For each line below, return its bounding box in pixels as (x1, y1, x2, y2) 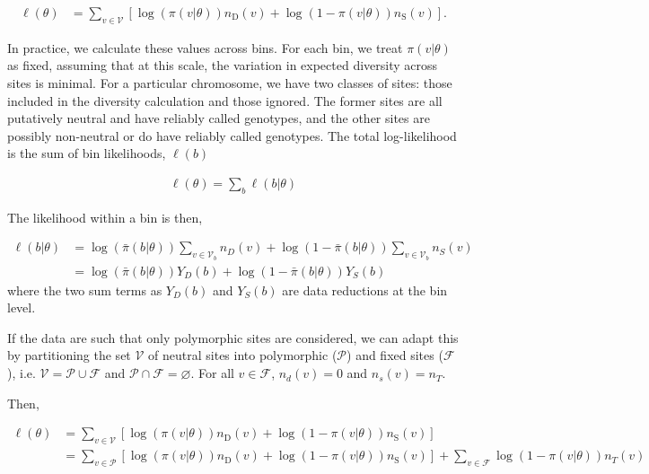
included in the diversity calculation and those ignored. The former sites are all (7, 91, 443, 110)
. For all (190, 364, 234, 382)
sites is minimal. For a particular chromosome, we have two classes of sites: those (7, 74, 452, 92)
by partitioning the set (7, 346, 131, 364)
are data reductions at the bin (282, 280, 448, 299)
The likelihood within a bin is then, (7, 207, 203, 226)
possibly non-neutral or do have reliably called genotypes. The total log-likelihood (7, 126, 457, 145)
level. (7, 298, 36, 317)
